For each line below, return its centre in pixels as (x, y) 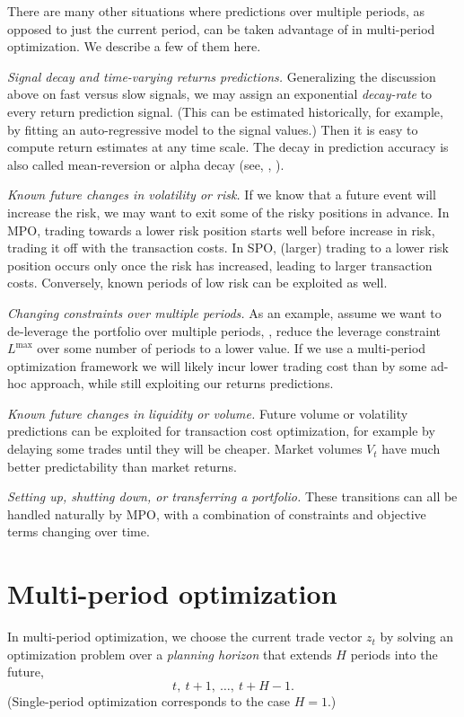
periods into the (394, 654)
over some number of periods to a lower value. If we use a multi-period (232, 348)
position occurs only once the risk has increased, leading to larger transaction (220, 265)
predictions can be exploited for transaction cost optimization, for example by (221, 431)
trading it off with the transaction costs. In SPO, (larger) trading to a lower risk (228, 248)
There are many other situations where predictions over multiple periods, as (216, 11)
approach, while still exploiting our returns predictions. (182, 383)
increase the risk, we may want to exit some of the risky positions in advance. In (228, 212)
